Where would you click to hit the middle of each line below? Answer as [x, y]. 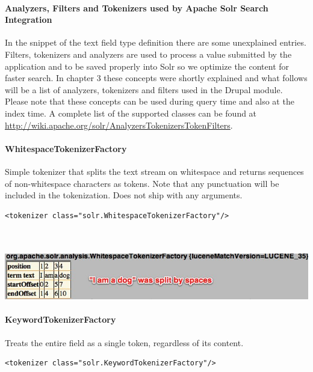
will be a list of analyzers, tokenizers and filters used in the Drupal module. [144, 89]
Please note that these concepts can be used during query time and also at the [150, 101]
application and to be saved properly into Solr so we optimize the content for [147, 66]
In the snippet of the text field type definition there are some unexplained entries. [156, 42]
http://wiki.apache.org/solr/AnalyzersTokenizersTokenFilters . [119, 125]
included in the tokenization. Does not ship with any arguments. [124, 195]
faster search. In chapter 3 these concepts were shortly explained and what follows [156, 78]
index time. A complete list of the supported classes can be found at [131, 113]
